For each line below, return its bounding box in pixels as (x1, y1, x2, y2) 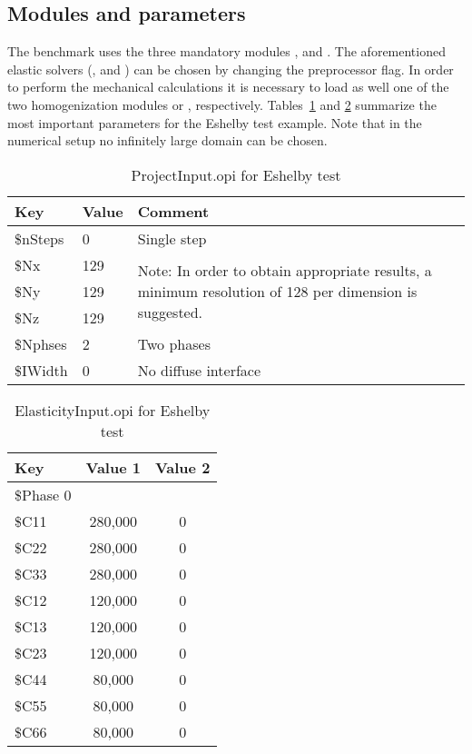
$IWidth (15, 359, 68, 381)
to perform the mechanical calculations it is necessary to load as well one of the (7, 77, 449, 96)
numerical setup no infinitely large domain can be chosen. (7, 131, 328, 150)
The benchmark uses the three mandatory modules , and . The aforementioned (7, 42, 446, 61)
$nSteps (15, 227, 64, 249)
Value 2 (154, 456, 211, 478)
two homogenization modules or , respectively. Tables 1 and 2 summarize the (7, 94, 437, 114)
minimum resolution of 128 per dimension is (137, 280, 418, 302)
